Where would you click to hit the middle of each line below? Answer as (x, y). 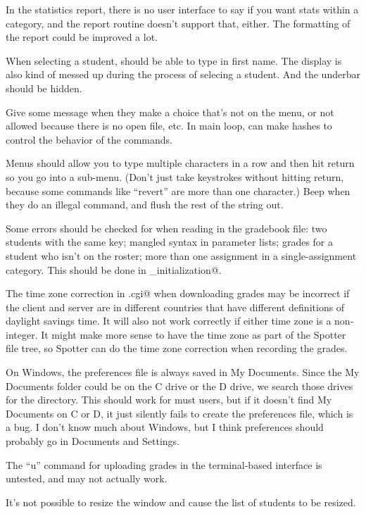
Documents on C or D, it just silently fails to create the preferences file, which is (179, 413)
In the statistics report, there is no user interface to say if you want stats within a (182, 9)
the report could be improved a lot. (82, 37)
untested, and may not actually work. (87, 478)
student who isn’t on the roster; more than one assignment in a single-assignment (181, 255)
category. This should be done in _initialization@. (114, 269)
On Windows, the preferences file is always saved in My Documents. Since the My (183, 372)
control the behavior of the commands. (89, 139)
